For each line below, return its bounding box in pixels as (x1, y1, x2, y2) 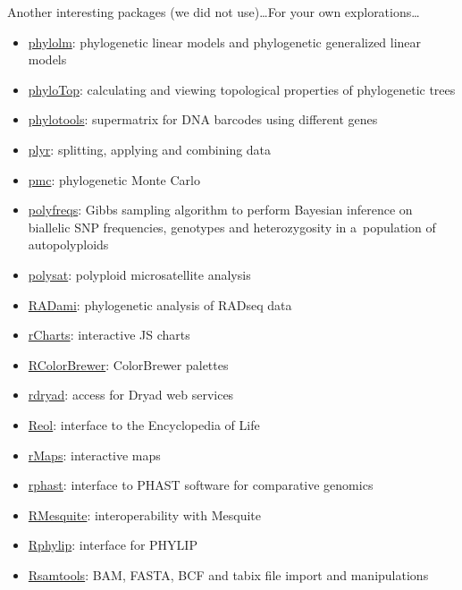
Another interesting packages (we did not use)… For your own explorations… (7, 3, 420, 21)
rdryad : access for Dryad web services (28, 385, 234, 404)
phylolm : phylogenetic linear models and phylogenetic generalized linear (28, 32, 422, 51)
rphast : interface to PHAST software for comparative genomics (28, 476, 374, 494)
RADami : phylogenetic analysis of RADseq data (28, 295, 292, 314)
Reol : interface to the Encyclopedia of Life (28, 415, 260, 434)
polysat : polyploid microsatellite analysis (28, 265, 251, 283)
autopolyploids (28, 235, 109, 254)
